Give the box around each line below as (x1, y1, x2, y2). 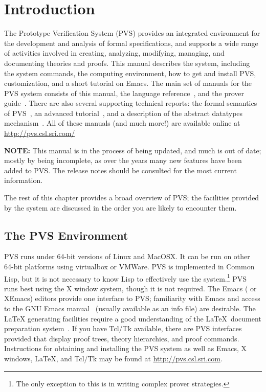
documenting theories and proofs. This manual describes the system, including (4, 57, 250, 68)
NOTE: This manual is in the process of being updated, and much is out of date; (4, 145, 261, 155)
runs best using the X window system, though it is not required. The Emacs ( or (4, 283, 257, 293)
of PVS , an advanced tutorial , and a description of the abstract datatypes (4, 107, 243, 118)
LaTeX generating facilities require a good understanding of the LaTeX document (4, 313, 261, 324)
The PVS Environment (4, 227, 128, 243)
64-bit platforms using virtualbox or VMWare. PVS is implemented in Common (4, 261, 255, 272)
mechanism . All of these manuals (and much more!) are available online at (4, 118, 240, 128)
